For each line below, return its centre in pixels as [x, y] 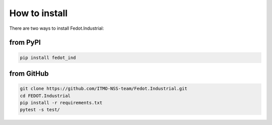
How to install [39, 13]
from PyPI [25, 43]
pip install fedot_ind [48, 57]
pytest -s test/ [40, 110]
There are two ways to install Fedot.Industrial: [57, 28]
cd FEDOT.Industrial [45, 96]
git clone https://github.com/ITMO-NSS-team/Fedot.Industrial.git [104, 89]
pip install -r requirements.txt [61, 103]
